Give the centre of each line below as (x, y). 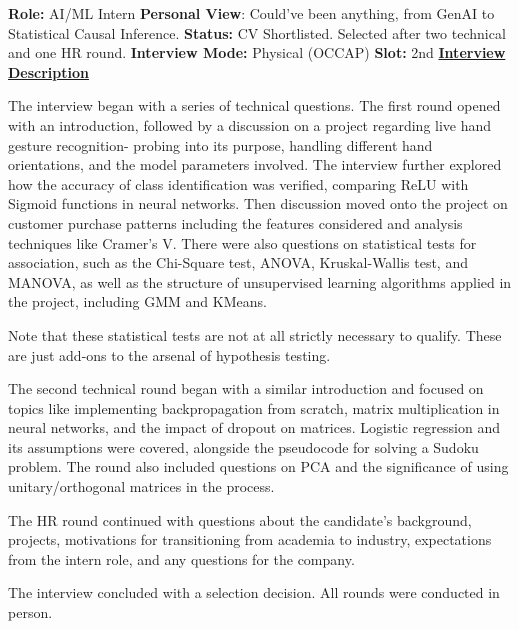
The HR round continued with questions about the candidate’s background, (240, 519)
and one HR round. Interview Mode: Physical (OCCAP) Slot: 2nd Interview (257, 52)
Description (49, 71)
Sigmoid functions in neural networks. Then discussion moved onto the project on (258, 203)
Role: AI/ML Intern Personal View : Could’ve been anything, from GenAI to (251, 13)
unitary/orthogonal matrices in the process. (141, 486)
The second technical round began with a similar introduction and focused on (246, 388)
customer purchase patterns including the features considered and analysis (235, 222)
